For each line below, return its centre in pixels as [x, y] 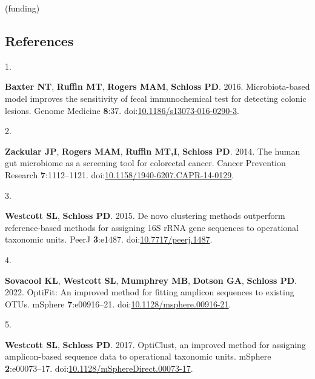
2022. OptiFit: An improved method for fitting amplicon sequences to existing [150, 292]
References [39, 40]
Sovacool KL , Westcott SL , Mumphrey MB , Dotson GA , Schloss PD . [151, 280]
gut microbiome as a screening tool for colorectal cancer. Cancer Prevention [145, 163]
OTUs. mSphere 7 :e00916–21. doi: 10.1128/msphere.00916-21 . [118, 304]
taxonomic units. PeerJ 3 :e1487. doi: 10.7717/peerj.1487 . [109, 239]
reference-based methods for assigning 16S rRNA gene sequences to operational [152, 227]
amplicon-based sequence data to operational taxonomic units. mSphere [138, 356]
